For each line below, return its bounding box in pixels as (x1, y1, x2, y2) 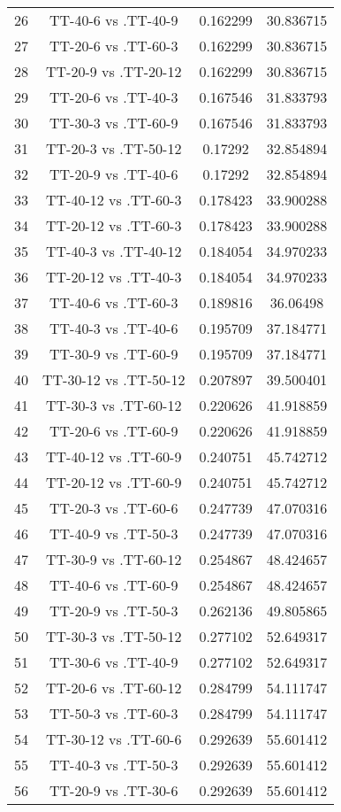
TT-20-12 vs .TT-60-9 (46, 472, 182, 492)
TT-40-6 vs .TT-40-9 (49, 10, 178, 30)
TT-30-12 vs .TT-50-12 (42, 369, 186, 390)
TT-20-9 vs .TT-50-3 (49, 600, 178, 621)
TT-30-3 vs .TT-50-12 (46, 626, 182, 646)
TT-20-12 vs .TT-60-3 (46, 215, 182, 236)
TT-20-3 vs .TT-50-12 (46, 138, 182, 159)
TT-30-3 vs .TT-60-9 (49, 112, 178, 133)
